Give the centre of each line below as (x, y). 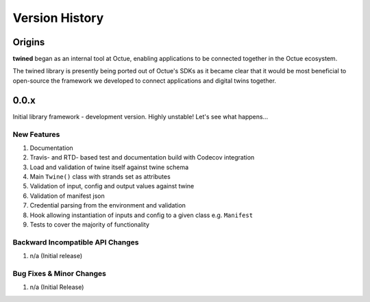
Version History (58, 18)
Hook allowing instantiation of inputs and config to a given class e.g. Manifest (141, 215)
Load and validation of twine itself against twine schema (109, 167)
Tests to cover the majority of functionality (90, 225)
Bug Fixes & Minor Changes (59, 273)
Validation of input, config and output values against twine (112, 186)
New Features (36, 134)
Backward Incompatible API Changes (76, 242)
